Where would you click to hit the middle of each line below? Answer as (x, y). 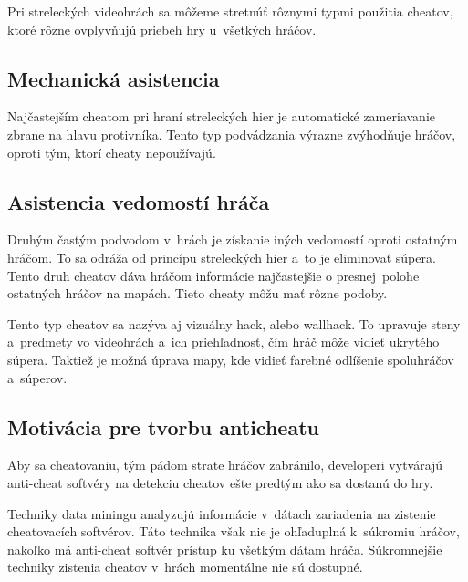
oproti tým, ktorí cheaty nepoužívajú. (112, 152)
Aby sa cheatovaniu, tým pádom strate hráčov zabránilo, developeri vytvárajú (225, 465)
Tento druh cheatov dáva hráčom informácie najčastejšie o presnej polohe (213, 275)
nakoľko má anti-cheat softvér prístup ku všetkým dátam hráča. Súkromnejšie (225, 549)
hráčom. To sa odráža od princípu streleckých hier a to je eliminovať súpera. (222, 257)
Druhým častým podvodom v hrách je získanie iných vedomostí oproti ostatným (233, 239)
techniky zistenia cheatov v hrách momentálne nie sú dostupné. (185, 567)
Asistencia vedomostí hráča (139, 201)
